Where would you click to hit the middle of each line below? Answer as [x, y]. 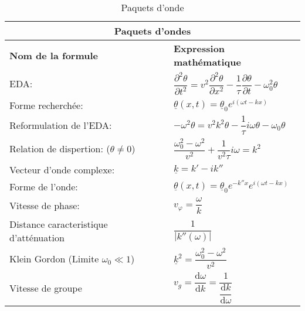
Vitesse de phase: [45, 205]
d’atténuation [37, 238]
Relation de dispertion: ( [60, 149]
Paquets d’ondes [152, 31]
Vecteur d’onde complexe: [62, 169]
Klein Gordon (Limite [54, 258]
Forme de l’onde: [44, 186]
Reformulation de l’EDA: [61, 125]
